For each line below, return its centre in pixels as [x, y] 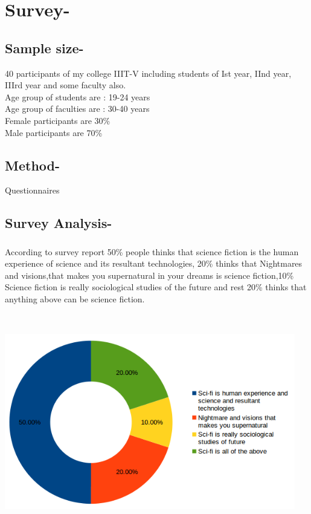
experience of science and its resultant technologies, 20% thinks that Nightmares [154, 263]
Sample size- [44, 47]
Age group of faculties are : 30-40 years [77, 109]
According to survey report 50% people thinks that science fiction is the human [152, 251]
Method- [33, 165]
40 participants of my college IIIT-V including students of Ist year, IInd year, [148, 73]
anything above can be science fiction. [75, 299]
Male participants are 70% [54, 132]
